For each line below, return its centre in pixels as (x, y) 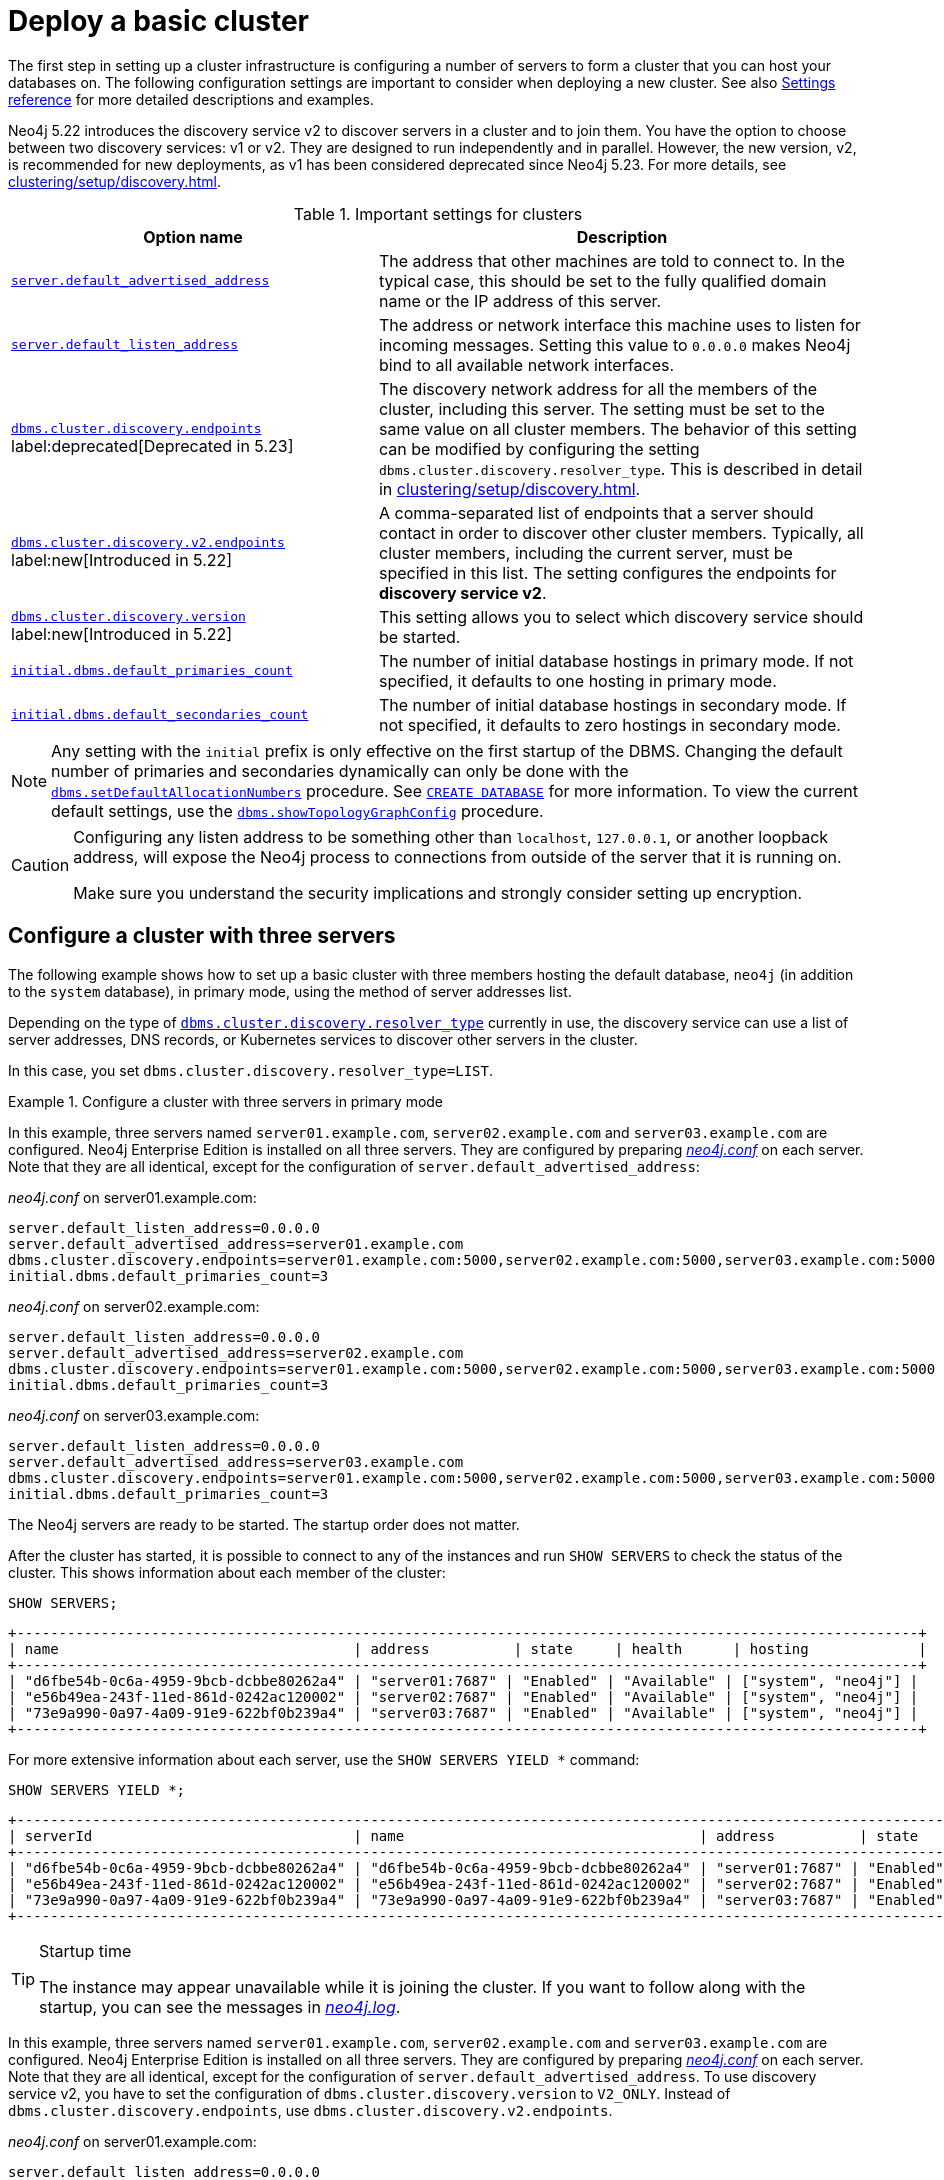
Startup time (85, 1950)
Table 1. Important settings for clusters (438, 213)
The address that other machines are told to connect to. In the (611, 260)
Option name (193, 236)
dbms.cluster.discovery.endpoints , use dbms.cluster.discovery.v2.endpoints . (310, 2110)
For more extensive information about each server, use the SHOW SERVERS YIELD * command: (324, 1759)
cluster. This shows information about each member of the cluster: (227, 1572)
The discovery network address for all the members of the (597, 388)
